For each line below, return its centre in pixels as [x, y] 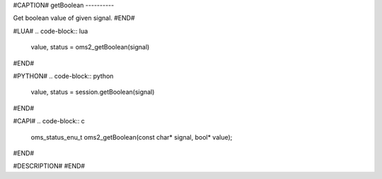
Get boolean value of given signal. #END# [74, 18]
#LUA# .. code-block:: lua [51, 31]
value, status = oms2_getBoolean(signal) [90, 47]
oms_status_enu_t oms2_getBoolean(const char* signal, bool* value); [132, 137]
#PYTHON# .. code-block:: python [63, 76]
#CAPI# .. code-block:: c [49, 121]
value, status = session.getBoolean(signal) [93, 92]
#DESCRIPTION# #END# [49, 166]
